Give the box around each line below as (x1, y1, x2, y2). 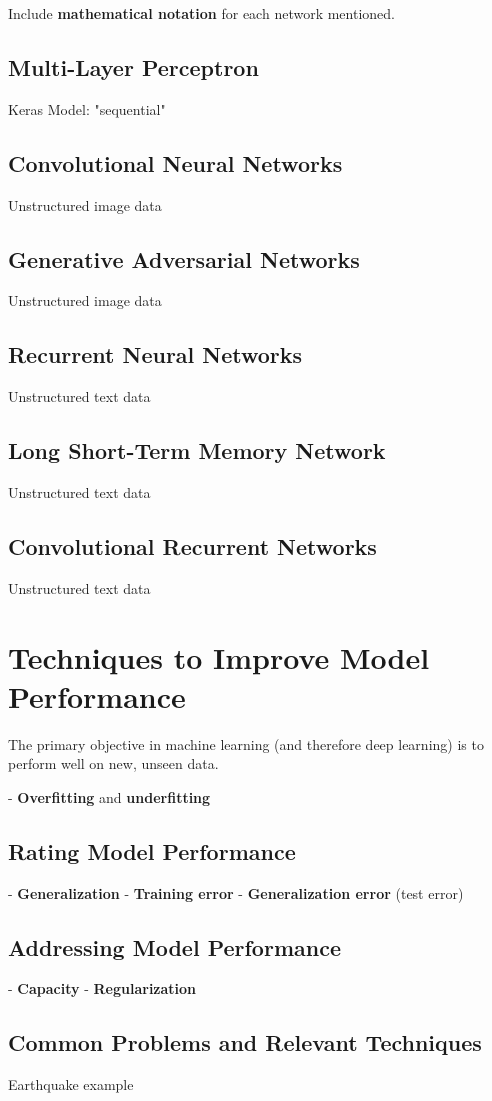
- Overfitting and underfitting (8, 786, 211, 807)
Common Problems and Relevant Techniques (8, 1027, 482, 1058)
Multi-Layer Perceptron (8, 51, 259, 82)
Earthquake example (8, 1074, 134, 1095)
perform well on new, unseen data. (8, 753, 219, 774)
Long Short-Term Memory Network (8, 435, 386, 466)
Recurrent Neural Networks (8, 339, 303, 370)
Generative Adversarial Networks (8, 243, 360, 274)
